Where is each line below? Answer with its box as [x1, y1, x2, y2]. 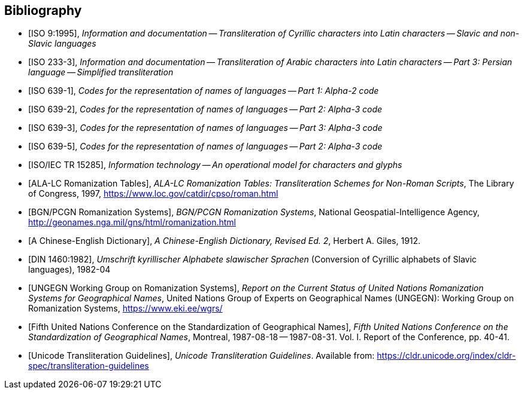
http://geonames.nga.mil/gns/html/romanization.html [28, 217, 236, 228]
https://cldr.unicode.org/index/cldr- [377, 350, 516, 361]
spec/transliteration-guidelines [28, 361, 149, 371]
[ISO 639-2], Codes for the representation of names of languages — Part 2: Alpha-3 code [28, 104, 383, 115]
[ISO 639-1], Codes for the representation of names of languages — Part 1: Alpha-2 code [28, 85, 379, 96]
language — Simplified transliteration [28, 67, 174, 78]
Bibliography [4, 3, 82, 18]
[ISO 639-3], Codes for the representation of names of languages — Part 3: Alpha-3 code [28, 123, 383, 133]
